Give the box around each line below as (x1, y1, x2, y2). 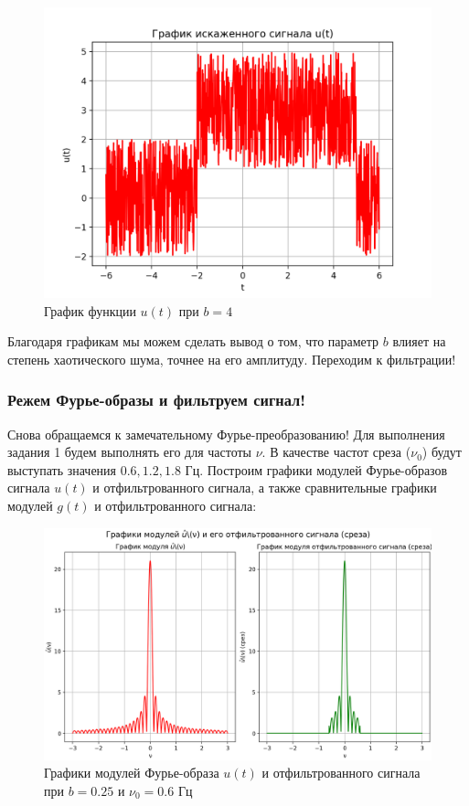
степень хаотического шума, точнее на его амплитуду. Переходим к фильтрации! (7, 349, 456, 368)
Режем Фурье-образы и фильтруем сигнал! (7, 388, 305, 411)
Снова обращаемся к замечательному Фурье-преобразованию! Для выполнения (7, 424, 445, 443)
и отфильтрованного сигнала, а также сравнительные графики (92, 478, 437, 497)
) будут (421, 442, 462, 461)
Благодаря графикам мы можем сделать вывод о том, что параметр (7, 332, 379, 351)
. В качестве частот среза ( (261, 442, 411, 461)
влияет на (392, 332, 446, 351)
